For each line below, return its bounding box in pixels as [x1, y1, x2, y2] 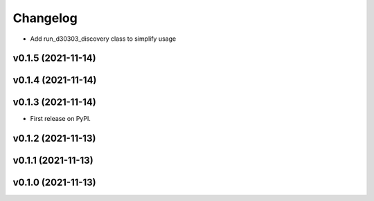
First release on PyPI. [30, 115, 91, 123]
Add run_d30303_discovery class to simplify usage [30, 35, 177, 43]
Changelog [12, 10, 78, 26]
